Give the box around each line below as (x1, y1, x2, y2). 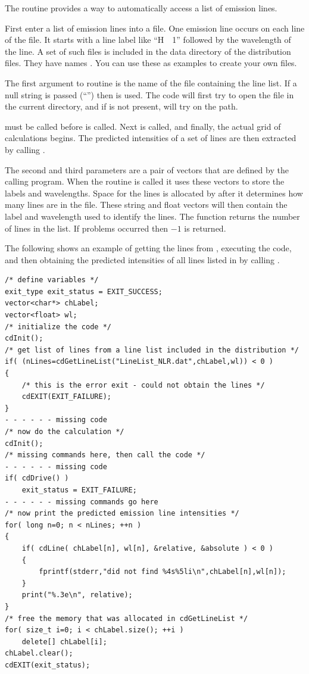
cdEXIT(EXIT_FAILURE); (21, 392, 111, 401)
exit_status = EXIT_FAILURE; (21, 485, 137, 494)
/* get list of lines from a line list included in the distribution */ (5, 345, 299, 354)
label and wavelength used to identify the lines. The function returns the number (5, 210, 300, 222)
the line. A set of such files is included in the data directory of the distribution (5, 45, 291, 57)
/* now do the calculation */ (5, 428, 124, 436)
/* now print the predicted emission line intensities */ (5, 509, 239, 518)
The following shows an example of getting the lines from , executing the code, (5, 242, 292, 254)
